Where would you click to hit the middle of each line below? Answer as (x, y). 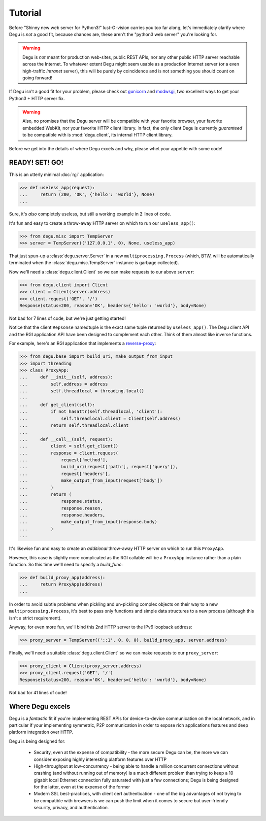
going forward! (37, 78)
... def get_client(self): (57, 405)
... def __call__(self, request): (66, 439)
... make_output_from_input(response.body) (88, 522)
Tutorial (25, 13)
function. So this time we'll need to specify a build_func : (66, 565)
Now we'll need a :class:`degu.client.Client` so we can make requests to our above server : (102, 272)
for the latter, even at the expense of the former (82, 787)
